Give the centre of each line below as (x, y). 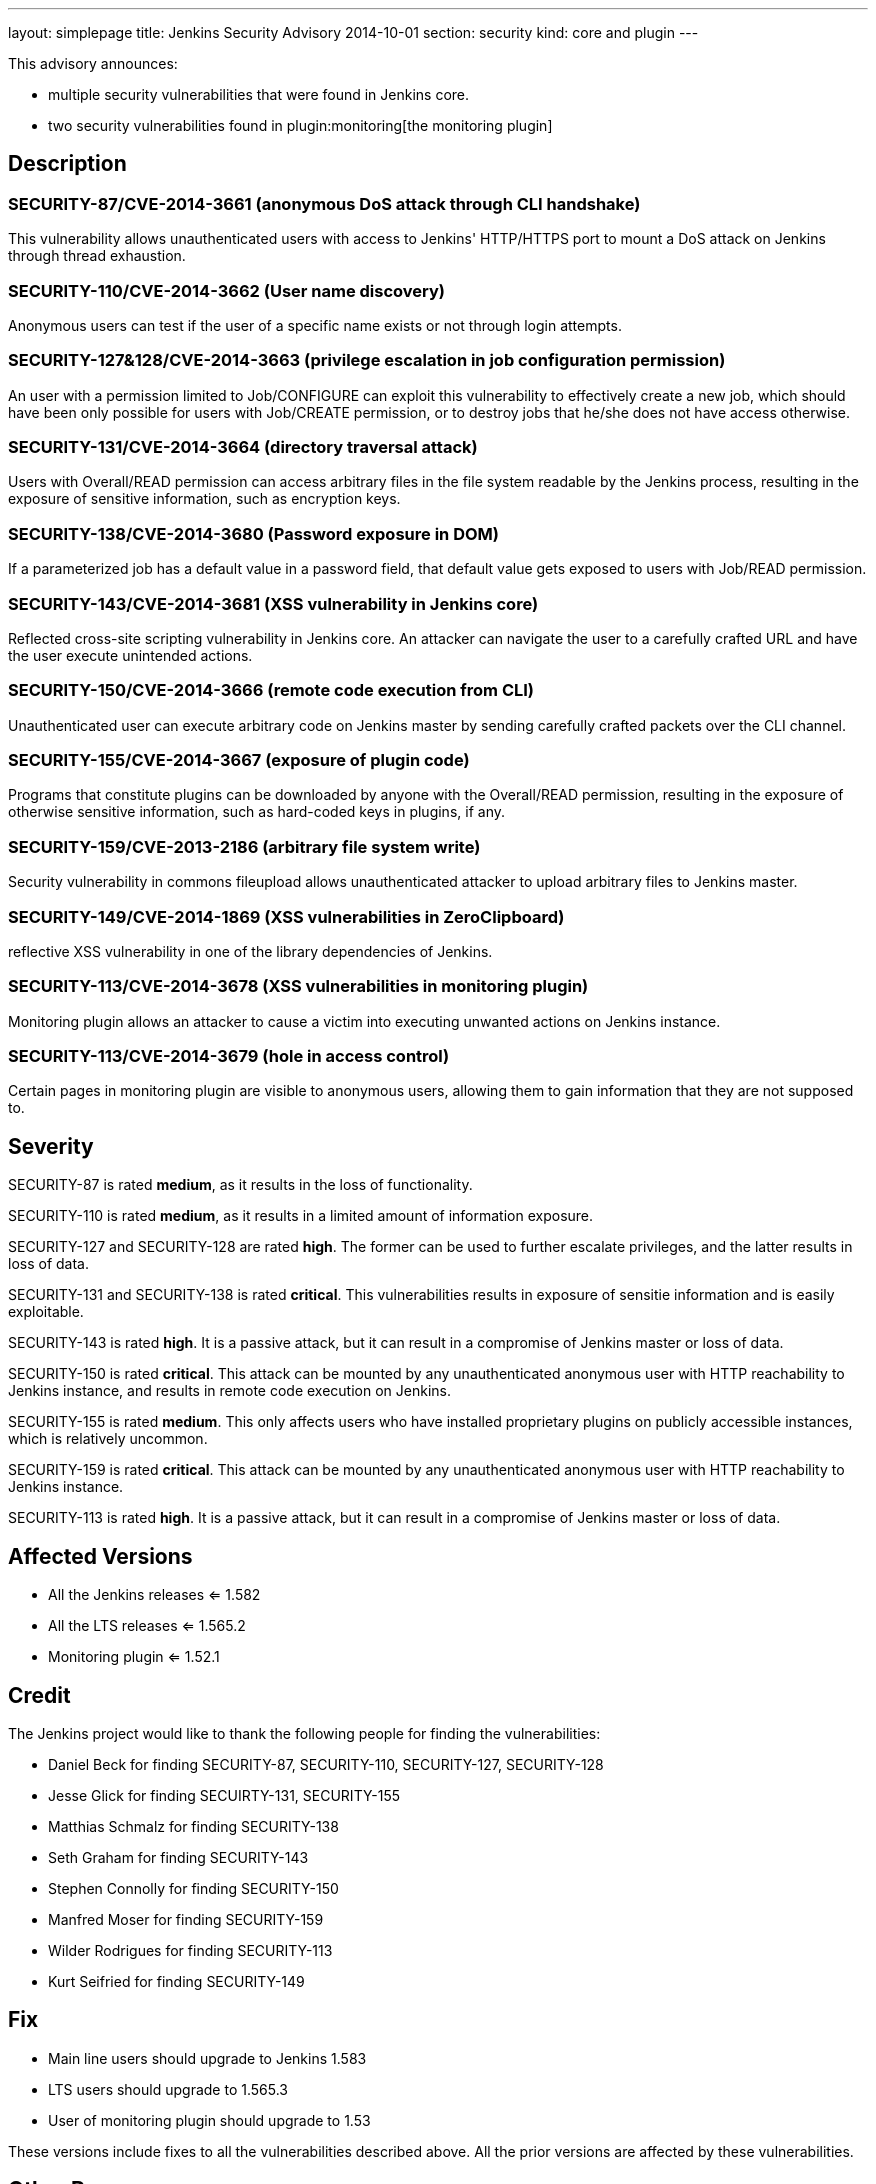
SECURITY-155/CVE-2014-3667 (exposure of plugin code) (239, 760)
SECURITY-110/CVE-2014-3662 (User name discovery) (227, 290)
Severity (51, 1146)
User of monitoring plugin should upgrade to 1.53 (209, 2120)
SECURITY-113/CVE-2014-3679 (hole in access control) (229, 1056)
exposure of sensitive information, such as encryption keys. (204, 499)
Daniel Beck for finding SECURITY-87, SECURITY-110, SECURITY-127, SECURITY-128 (326, 1764)
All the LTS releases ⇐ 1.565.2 (147, 1626)
